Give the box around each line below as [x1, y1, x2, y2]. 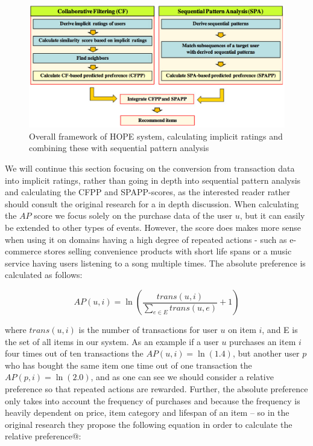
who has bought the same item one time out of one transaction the [5, 358, 252, 371]
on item [228, 323, 256, 336]
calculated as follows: [5, 268, 83, 281]
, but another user [232, 347, 300, 360]
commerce [5, 245, 42, 257]
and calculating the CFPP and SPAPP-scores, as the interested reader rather [5, 186, 291, 198]
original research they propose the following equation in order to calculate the [5, 418, 292, 430]
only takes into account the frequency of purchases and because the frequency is [5, 394, 300, 407]
